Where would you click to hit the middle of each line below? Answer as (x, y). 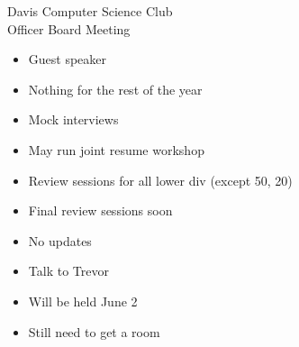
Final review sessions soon (100, 210)
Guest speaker (68, 59)
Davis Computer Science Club (90, 11)
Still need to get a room (94, 331)
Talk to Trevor (68, 271)
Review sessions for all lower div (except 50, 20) (160, 180)
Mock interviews (73, 119)
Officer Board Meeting (69, 28)
